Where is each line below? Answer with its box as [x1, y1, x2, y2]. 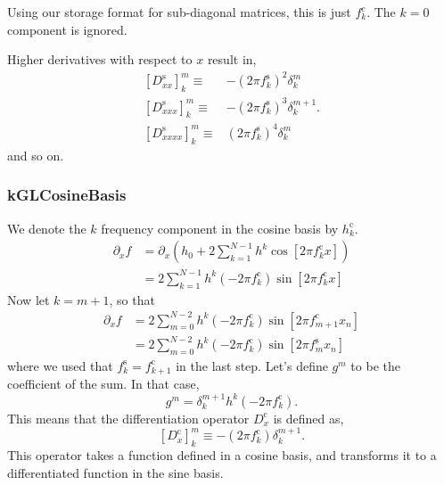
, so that [109, 290, 155, 308]
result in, [207, 50, 257, 69]
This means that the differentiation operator [7, 408, 250, 427]
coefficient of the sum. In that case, [7, 374, 200, 393]
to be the [350, 356, 400, 374]
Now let [7, 290, 50, 308]
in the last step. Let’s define [176, 356, 328, 374]
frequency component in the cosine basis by [101, 218, 339, 237]
